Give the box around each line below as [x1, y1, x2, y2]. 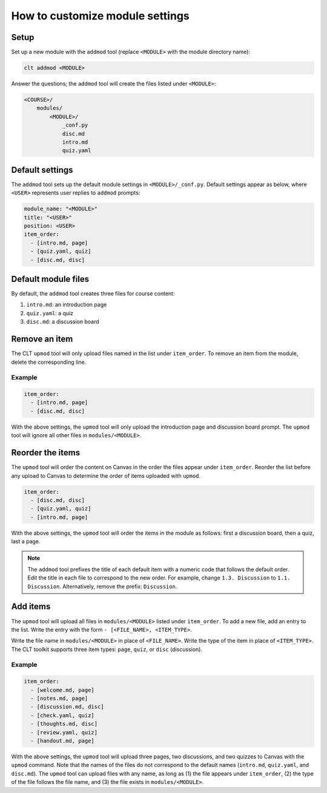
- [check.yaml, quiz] [30, 712, 95, 718]
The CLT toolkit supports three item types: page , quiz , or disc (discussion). [11, 646, 203, 653]
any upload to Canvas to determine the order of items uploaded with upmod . [11, 472, 201, 479]
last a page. [11, 538, 41, 545]
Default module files [11, 273, 90, 284]
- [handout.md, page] [30, 737, 95, 744]
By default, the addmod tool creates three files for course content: [11, 290, 175, 297]
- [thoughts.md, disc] [30, 720, 98, 728]
